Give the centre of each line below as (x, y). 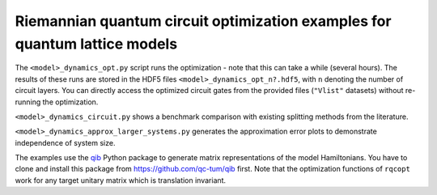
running (28, 102)
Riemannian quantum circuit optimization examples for (203, 21)
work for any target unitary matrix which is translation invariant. (121, 180)
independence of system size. (65, 142)
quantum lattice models (96, 44)
